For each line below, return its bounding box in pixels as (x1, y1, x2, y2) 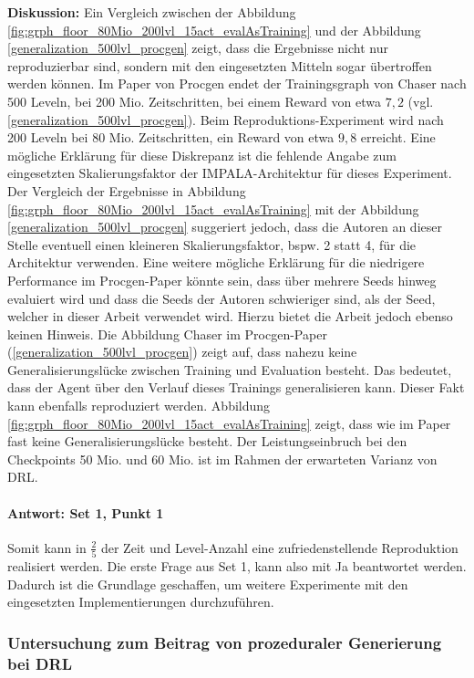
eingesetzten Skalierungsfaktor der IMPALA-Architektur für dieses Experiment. (7, 163, 452, 183)
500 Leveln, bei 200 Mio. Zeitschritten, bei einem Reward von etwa (7, 91, 382, 110)
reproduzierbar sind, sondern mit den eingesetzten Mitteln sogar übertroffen (7, 56, 432, 75)
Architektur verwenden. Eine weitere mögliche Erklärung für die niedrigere (7, 253, 425, 272)
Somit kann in (7, 537, 87, 557)
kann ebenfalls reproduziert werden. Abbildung (7, 396, 271, 415)
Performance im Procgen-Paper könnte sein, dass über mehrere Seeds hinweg (7, 270, 437, 289)
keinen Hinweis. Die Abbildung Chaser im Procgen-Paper (7, 324, 327, 343)
